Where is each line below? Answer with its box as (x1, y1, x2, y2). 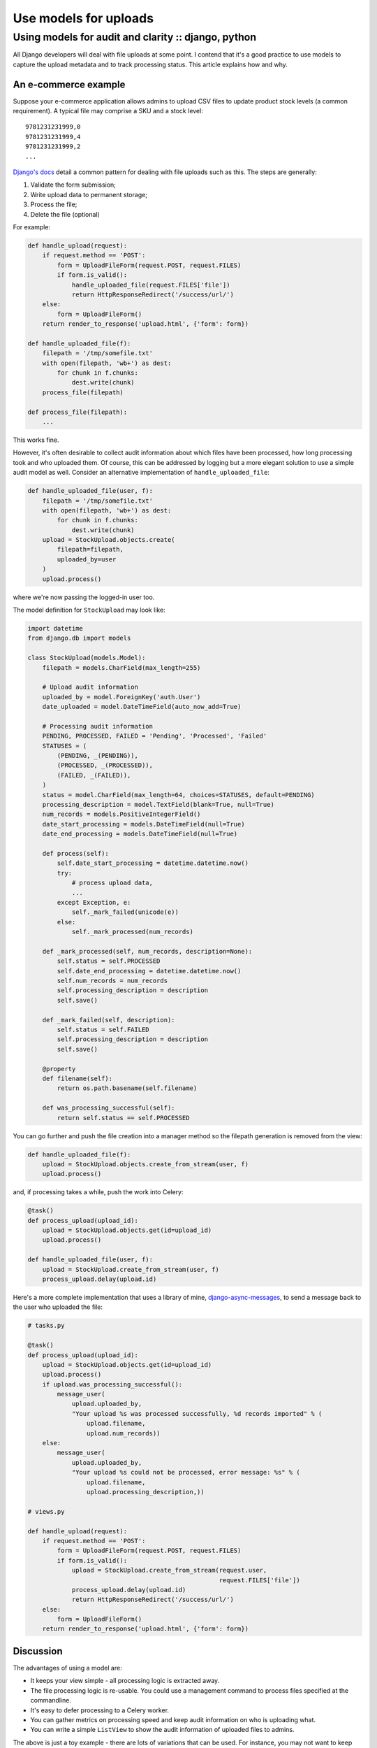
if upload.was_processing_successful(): (42, 1380, 183, 1388)
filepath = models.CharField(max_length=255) (42, 664, 201, 671)
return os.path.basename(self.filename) (57, 1084, 198, 1092)
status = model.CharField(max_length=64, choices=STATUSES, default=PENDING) (42, 791, 316, 798)
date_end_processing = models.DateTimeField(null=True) (42, 830, 238, 838)
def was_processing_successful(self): (42, 1104, 175, 1112)
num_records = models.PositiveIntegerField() (42, 810, 201, 818)
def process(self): (42, 850, 110, 857)
